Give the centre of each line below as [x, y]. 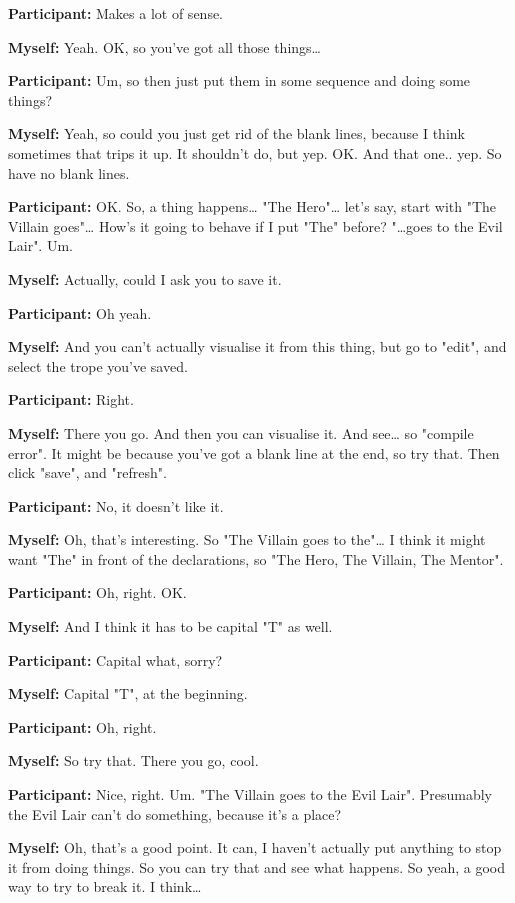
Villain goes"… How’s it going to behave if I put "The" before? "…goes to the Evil [255, 225]
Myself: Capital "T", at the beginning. [128, 693]
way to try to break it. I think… [105, 886]
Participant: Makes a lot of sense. [116, 13]
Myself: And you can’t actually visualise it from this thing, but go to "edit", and [257, 346]
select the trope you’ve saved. [98, 365]
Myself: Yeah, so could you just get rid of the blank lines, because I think [236, 133]
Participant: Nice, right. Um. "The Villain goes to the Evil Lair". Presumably [250, 794]
